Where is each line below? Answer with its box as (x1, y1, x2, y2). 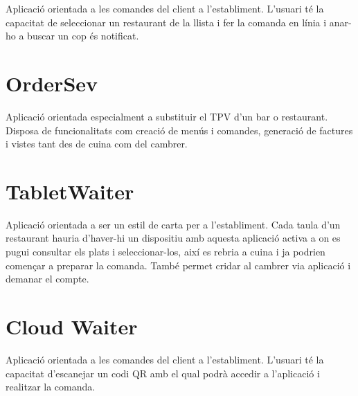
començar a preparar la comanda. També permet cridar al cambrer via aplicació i (6, 258, 351, 272)
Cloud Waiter (6, 312, 138, 340)
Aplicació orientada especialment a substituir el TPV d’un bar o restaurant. (6, 109, 328, 123)
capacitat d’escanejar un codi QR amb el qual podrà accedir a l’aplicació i (6, 366, 320, 380)
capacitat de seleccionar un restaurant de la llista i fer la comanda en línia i (6, 15, 327, 29)
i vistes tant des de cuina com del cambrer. (6, 136, 188, 151)
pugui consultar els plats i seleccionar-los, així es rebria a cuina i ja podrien (6, 244, 325, 258)
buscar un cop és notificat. (27, 28, 139, 43)
